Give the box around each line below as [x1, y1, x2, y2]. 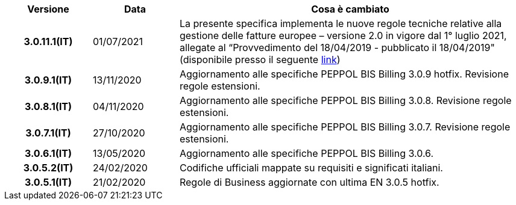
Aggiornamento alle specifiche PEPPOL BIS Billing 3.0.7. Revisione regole [179, 121, 511, 133]
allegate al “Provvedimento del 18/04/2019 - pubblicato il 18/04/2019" [179, 41, 495, 54]
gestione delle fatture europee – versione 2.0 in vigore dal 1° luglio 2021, [179, 29, 507, 41]
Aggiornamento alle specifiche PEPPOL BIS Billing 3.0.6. [179, 147, 434, 159]
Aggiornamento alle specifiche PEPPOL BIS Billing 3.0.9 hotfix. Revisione [179, 68, 509, 80]
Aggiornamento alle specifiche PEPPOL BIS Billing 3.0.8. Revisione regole [179, 94, 512, 106]
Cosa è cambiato [311, 3, 389, 15]
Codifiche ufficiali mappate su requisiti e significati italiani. [179, 162, 443, 174]
